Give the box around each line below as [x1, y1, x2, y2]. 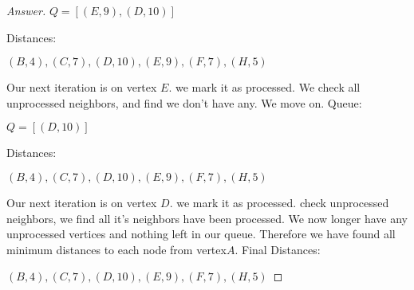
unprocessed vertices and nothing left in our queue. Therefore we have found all [6, 225, 396, 242]
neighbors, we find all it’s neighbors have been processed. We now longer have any [6, 210, 408, 226]
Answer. [6, 2, 46, 18]
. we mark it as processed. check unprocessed [169, 194, 389, 210]
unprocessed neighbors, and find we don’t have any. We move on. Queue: [6, 94, 362, 111]
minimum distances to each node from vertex [6, 241, 227, 257]
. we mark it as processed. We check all [168, 79, 361, 96]
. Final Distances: [235, 241, 321, 257]
